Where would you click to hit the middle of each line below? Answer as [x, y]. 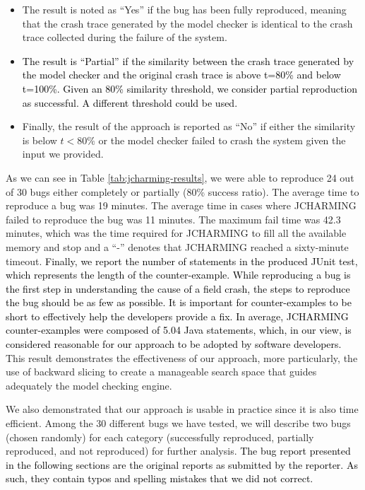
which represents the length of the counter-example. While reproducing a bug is [178, 275]
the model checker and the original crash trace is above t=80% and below [181, 75]
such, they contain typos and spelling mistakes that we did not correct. [160, 478]
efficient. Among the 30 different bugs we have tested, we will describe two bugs [178, 423]
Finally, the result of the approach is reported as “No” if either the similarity [189, 126]
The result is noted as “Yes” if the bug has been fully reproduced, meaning [184, 9]
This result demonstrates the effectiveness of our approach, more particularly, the [182, 357]
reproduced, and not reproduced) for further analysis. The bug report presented [178, 451]
